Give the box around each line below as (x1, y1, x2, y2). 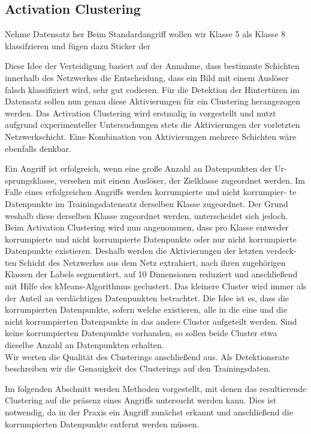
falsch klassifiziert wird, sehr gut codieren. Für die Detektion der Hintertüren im (5, 83, 300, 95)
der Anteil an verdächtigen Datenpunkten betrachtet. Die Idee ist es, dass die (5, 291, 289, 304)
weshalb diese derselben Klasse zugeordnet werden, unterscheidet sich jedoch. (5, 209, 288, 222)
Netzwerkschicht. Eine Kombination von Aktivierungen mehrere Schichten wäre (5, 130, 297, 142)
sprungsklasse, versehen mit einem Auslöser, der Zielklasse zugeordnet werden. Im (5, 173, 305, 186)
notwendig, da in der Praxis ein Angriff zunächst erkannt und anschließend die (5, 406, 293, 418)
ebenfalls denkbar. (5, 142, 71, 154)
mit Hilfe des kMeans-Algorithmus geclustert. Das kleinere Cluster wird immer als (5, 280, 307, 292)
